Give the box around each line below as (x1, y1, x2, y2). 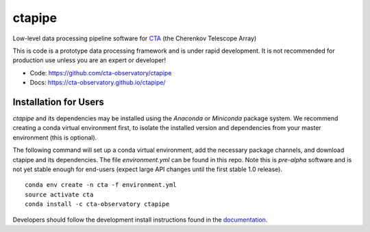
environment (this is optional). (12, 133, 97, 142)
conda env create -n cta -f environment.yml (25, 181, 177, 189)
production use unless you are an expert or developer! (12, 56, 166, 64)
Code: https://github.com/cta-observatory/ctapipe (29, 68, 172, 77)
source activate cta (25, 190, 94, 198)
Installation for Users (12, 96, 104, 107)
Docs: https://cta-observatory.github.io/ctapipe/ (29, 79, 166, 87)
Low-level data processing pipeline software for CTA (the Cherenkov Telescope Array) (12, 34, 257, 42)
